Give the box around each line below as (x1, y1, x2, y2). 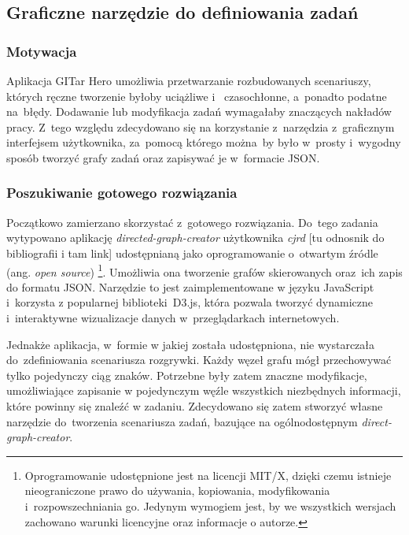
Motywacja (6, 41, 77, 61)
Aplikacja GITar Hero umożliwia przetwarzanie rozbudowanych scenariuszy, (6, 72, 371, 88)
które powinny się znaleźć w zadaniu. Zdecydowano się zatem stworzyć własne (6, 397, 383, 414)
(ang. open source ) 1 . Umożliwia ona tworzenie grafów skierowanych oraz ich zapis (6, 261, 403, 280)
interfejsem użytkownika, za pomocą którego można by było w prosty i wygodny (6, 134, 401, 150)
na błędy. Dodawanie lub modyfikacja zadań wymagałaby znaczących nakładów (6, 103, 392, 120)
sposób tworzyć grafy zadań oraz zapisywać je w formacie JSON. (6, 149, 320, 165)
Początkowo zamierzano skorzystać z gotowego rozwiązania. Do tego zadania (6, 214, 378, 230)
